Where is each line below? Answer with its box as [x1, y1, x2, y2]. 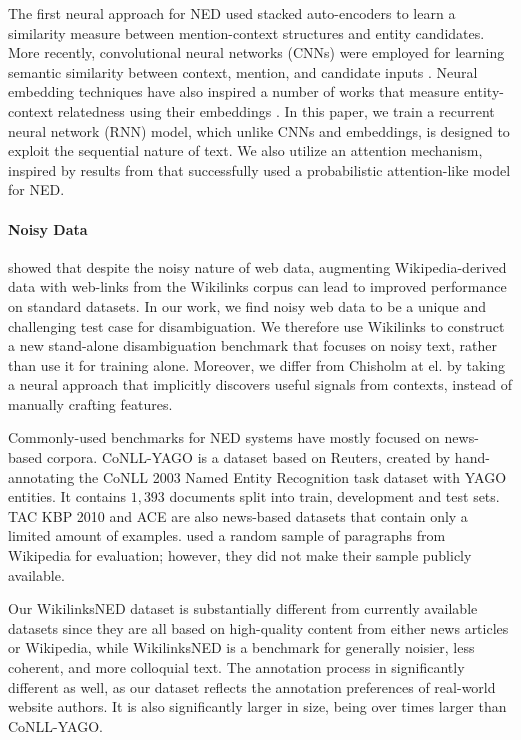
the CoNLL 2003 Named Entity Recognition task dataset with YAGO [78, 466, 507, 487]
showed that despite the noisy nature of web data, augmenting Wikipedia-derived [8, 256, 507, 277]
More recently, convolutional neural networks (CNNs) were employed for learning [8, 42, 505, 63]
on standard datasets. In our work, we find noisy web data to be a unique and [8, 295, 487, 316]
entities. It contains [8, 486, 126, 507]
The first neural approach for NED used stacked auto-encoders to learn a [8, 3, 456, 23]
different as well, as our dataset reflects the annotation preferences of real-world [8, 676, 496, 697]
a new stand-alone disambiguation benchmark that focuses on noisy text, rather [8, 335, 497, 356]
